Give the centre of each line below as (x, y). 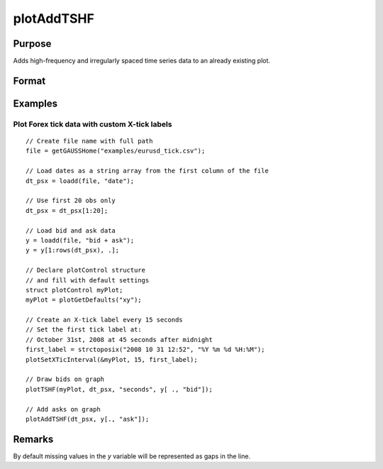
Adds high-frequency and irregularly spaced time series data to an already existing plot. (142, 61)
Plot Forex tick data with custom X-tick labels (93, 124)
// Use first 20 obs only (71, 201)
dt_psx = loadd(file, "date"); (80, 181)
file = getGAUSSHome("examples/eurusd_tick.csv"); (116, 151)
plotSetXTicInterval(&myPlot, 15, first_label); (112, 359)
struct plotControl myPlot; (74, 290)
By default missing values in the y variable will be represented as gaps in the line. (132, 456)
